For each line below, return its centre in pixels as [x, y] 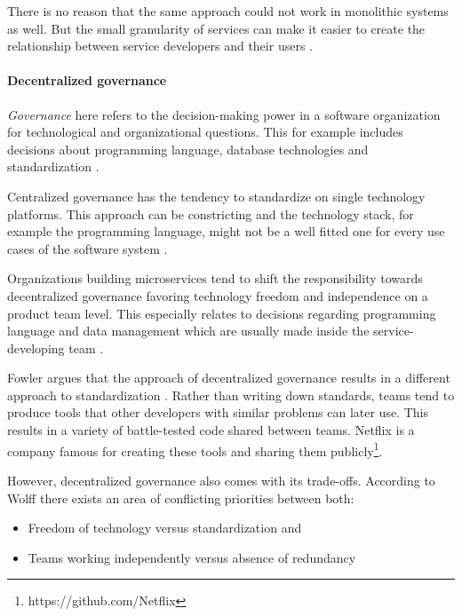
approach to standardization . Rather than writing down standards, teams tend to [231, 395]
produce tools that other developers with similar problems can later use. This [218, 412]
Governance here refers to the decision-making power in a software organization [224, 114]
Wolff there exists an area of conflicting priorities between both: [181, 498]
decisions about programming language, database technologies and [188, 149]
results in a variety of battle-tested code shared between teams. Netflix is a [211, 430]
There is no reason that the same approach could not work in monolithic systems [228, 11]
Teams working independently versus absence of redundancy [192, 557]
